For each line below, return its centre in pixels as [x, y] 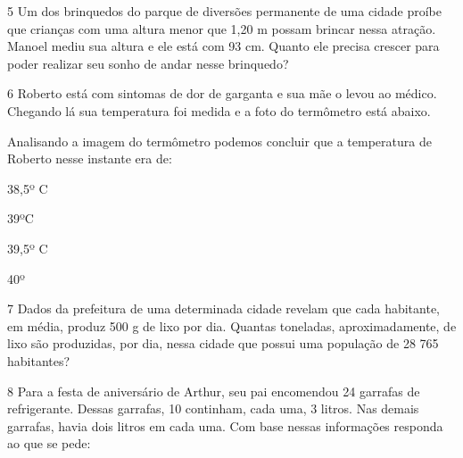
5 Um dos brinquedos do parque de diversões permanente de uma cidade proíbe [225, 11]
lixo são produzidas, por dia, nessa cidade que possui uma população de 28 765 [223, 343]
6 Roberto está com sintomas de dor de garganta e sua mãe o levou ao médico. [222, 93]
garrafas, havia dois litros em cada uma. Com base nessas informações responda [225, 425]
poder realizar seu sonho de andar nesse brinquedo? [148, 63]
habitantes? [39, 360]
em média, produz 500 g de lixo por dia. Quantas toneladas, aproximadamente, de [232, 325]
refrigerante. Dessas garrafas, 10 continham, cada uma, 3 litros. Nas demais [213, 408]
